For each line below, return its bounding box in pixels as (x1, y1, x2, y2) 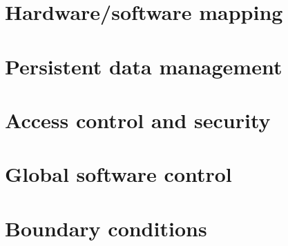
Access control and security (5, 105, 271, 134)
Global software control (5, 160, 232, 188)
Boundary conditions (5, 214, 207, 242)
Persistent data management (5, 52, 282, 80)
